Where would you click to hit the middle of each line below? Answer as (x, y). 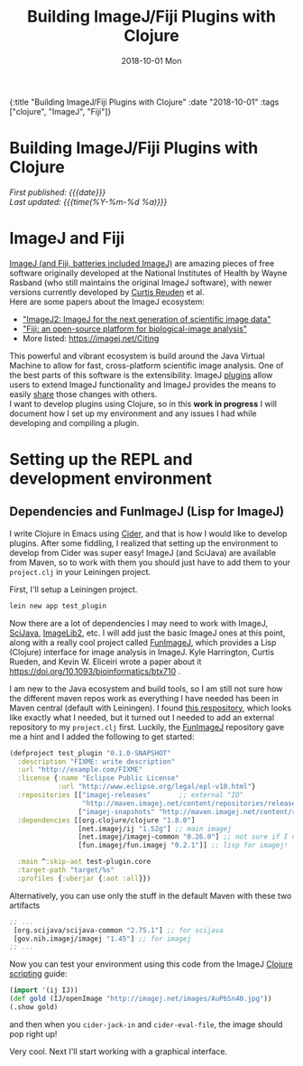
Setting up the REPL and (101, 459)
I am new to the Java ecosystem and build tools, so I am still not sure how (146, 689)
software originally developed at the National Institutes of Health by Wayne (148, 273)
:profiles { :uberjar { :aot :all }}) (84, 878)
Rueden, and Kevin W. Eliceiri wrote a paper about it (106, 662)
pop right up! (33, 1034)
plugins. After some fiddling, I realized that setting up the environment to (144, 542)
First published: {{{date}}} (58, 192)
